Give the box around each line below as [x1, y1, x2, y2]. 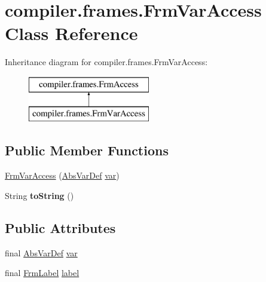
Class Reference [5, 21, 138, 45]
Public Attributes [5, 218, 116, 237]
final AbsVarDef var [5, 246, 78, 259]
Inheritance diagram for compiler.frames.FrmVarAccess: [5, 56, 208, 68]
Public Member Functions [5, 141, 169, 160]
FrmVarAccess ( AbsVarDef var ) [5, 169, 120, 182]
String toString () [5, 189, 74, 201]
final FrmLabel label [5, 266, 80, 279]
